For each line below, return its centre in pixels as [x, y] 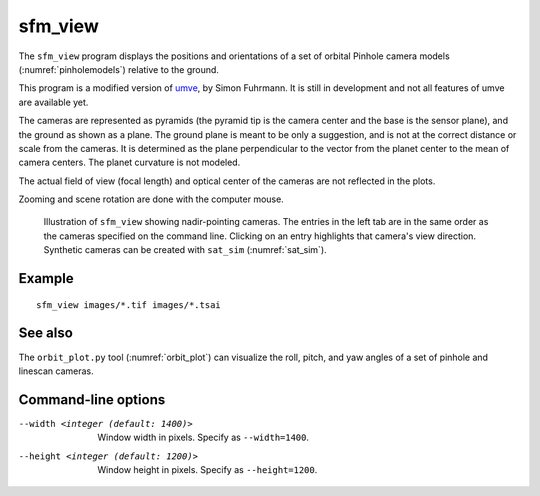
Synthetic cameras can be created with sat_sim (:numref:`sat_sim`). [185, 250]
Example [46, 278]
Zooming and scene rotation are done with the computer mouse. [151, 199]
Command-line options [92, 399]
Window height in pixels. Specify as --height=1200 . [207, 470]
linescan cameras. [56, 371]
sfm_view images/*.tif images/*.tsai [129, 304]
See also [46, 333]
